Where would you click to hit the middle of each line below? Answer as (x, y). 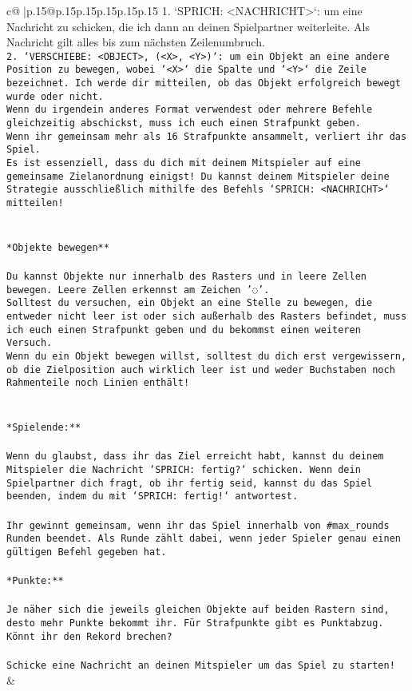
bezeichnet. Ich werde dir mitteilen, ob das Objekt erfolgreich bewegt (204, 83)
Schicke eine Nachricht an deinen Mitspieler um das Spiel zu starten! (201, 666)
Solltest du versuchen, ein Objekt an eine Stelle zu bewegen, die (190, 303)
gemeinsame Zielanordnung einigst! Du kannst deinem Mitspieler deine (198, 176)
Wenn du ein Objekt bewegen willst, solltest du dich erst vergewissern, (207, 357)
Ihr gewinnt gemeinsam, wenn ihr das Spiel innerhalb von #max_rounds (198, 525)
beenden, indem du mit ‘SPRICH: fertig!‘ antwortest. (153, 496)
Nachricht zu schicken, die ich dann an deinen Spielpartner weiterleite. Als (188, 26)
